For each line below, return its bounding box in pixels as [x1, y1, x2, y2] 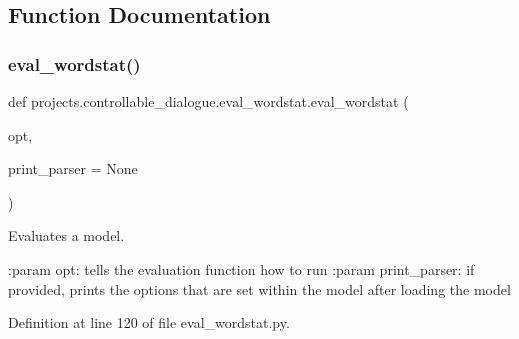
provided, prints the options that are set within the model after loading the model [8, 278, 511, 299]
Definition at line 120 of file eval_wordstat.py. [8, 312, 290, 333]
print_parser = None [8, 158, 138, 179]
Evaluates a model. [8, 225, 125, 246]
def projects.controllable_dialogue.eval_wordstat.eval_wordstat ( [8, 91, 409, 111]
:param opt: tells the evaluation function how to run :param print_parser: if [8, 258, 475, 279]
